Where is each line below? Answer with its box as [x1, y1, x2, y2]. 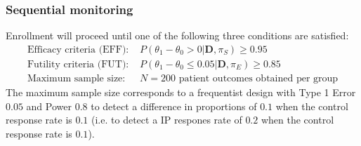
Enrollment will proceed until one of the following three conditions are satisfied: [6, 28, 349, 43]
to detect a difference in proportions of [91, 98, 257, 113]
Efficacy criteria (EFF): [27, 44, 129, 55]
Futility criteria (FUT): [27, 59, 129, 69]
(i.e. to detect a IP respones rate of [91, 112, 242, 127]
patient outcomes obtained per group [178, 73, 339, 84]
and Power [26, 98, 72, 113]
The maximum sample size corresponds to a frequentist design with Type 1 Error [6, 84, 356, 99]
